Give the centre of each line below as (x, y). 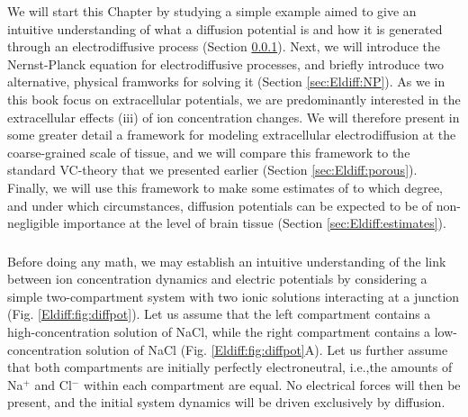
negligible (33, 223)
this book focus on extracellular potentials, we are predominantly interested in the (234, 99)
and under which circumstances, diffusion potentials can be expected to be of (220, 205)
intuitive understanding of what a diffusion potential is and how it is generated (225, 28)
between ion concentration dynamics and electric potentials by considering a (217, 279)
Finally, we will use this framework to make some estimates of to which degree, (225, 187)
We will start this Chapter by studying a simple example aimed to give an (212, 11)
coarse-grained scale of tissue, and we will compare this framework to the (209, 152)
